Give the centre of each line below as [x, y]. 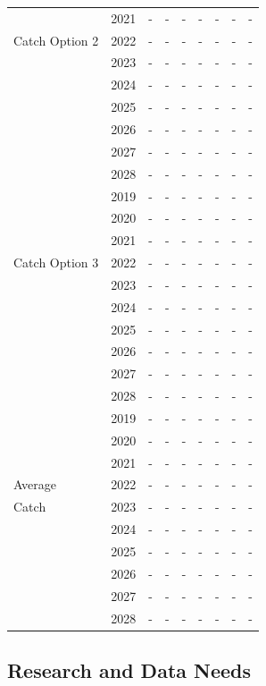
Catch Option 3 [56, 263]
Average [35, 484]
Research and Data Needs [129, 670]
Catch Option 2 [56, 40]
